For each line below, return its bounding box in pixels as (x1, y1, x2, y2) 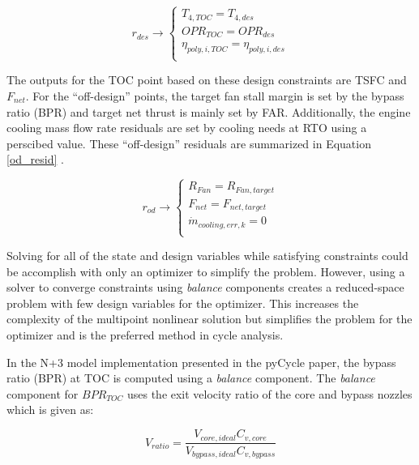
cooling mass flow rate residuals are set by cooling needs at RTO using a (6, 119, 367, 136)
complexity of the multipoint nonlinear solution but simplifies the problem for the (6, 310, 413, 327)
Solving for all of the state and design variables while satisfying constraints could (6, 247, 408, 264)
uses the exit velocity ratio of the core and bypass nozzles (126, 385, 413, 402)
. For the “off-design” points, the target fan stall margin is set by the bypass (25, 87, 404, 104)
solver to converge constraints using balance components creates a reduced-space (6, 279, 404, 296)
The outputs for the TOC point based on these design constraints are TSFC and (6, 71, 407, 88)
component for (6, 385, 79, 402)
